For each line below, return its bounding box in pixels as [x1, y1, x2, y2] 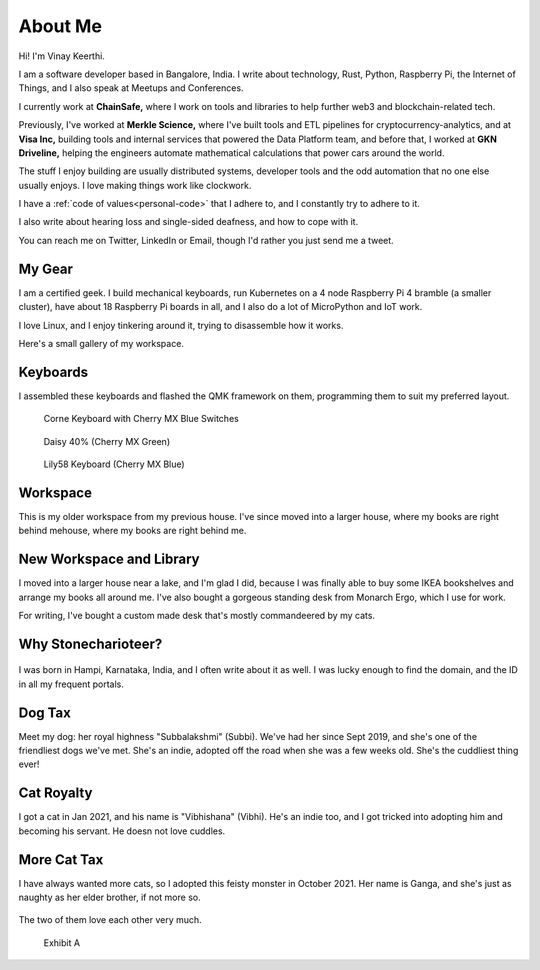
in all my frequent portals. [18, 678, 125, 690]
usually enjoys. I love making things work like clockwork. [18, 179, 252, 191]
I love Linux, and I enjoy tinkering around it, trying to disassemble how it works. [18, 319, 344, 331]
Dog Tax [18, 704, 72, 721]
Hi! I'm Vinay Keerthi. [18, 50, 105, 62]
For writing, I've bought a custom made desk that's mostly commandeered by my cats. [18, 609, 375, 621]
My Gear [18, 260, 74, 277]
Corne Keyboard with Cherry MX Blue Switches [43, 413, 239, 425]
